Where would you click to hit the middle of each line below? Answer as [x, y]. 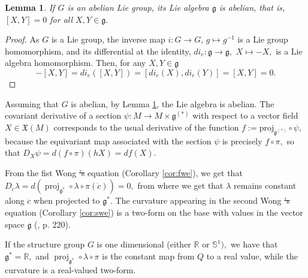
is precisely [242, 140]
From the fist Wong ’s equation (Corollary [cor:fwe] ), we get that [124, 172]
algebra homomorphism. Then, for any [76, 63]
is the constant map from [148, 256]
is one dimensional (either [144, 244]
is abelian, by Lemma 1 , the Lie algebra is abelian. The [173, 103]
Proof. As [22, 39]
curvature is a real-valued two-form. [70, 269]
